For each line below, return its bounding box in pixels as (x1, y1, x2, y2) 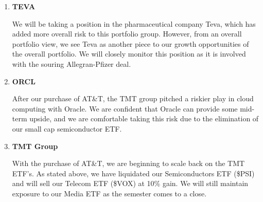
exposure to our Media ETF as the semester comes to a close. (12, 188, 207, 198)
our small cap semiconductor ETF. (12, 123, 122, 134)
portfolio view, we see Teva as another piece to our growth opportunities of (12, 38, 249, 49)
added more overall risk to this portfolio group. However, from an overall (12, 28, 242, 39)
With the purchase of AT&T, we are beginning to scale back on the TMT (12, 158, 245, 169)
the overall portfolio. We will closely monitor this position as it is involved (12, 48, 246, 59)
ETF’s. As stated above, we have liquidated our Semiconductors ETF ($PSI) (12, 168, 255, 178)
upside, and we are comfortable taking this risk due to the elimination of (29, 113, 259, 124)
